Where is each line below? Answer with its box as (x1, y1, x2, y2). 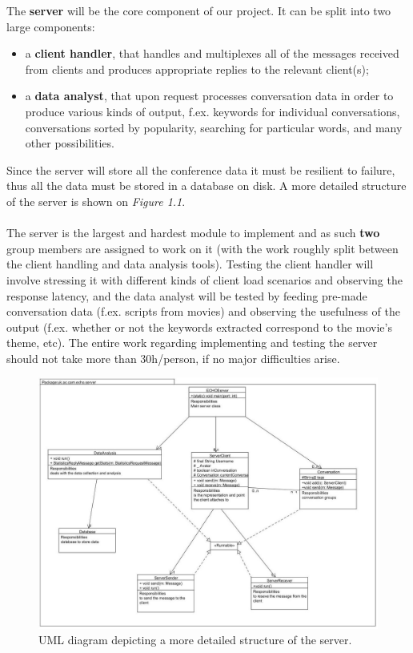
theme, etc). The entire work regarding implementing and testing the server (6, 334, 378, 351)
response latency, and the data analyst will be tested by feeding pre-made (6, 287, 367, 304)
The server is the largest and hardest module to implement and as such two (6, 224, 380, 241)
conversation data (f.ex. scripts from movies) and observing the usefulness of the (6, 303, 400, 320)
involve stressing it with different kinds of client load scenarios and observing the (6, 271, 403, 288)
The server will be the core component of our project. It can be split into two (6, 2, 391, 18)
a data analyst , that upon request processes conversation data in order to (25, 87, 394, 104)
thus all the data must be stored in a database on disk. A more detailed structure (6, 177, 407, 194)
